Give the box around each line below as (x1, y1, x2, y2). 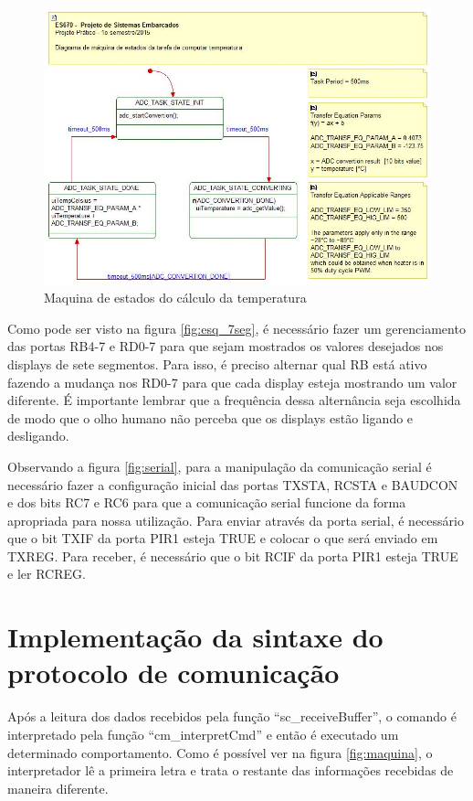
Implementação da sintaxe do (7, 618, 384, 656)
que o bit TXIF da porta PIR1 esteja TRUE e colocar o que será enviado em (7, 529, 438, 548)
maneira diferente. (7, 778, 109, 797)
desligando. (7, 426, 69, 445)
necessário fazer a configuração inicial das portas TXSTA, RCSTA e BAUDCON (7, 475, 458, 494)
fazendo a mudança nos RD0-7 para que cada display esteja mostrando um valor (7, 372, 457, 391)
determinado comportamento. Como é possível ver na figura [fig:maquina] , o (7, 742, 433, 762)
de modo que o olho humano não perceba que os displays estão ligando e (7, 408, 414, 427)
